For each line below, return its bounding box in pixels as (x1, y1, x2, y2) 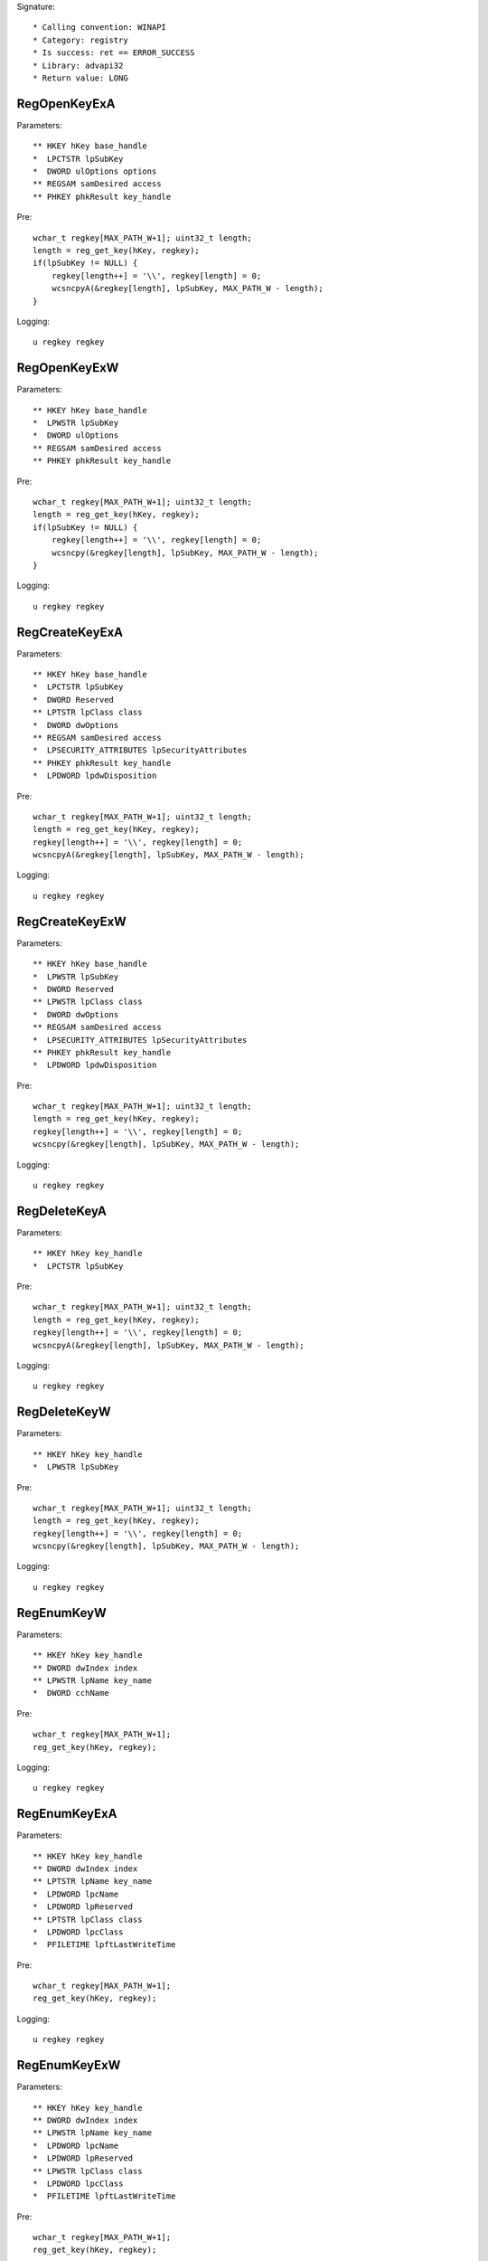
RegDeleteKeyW (16, 1405, 112, 1420)
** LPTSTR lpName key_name (33, 1877, 153, 1887)
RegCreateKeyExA (16, 624, 124, 639)
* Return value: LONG (33, 72, 128, 83)
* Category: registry (33, 34, 128, 45)
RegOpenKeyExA (16, 96, 117, 111)
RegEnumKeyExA (16, 1806, 117, 1821)
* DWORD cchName (33, 1688, 109, 1698)
